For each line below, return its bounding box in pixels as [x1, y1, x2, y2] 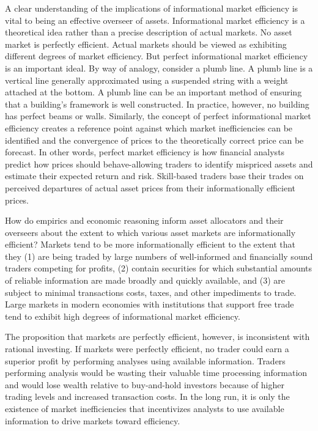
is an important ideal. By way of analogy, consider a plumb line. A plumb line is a [5, 61, 313, 74]
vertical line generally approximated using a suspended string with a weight [5, 73, 289, 86]
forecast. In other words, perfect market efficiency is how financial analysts [5, 146, 285, 158]
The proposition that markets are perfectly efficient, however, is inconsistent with [5, 330, 310, 343]
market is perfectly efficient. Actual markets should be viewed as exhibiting [5, 37, 287, 50]
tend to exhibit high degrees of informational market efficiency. [5, 309, 240, 322]
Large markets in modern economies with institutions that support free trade [5, 298, 294, 311]
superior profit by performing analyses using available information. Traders [5, 354, 286, 367]
